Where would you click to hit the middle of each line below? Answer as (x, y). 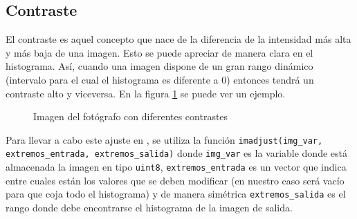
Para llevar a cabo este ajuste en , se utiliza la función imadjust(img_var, (164, 139)
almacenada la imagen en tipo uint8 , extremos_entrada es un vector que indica (176, 167)
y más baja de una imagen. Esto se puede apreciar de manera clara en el (159, 52)
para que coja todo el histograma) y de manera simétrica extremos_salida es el (176, 194)
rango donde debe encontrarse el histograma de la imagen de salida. (149, 207)
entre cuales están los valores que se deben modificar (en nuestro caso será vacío (175, 180)
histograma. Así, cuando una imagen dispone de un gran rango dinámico (159, 66)
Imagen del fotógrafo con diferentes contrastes (131, 116)
